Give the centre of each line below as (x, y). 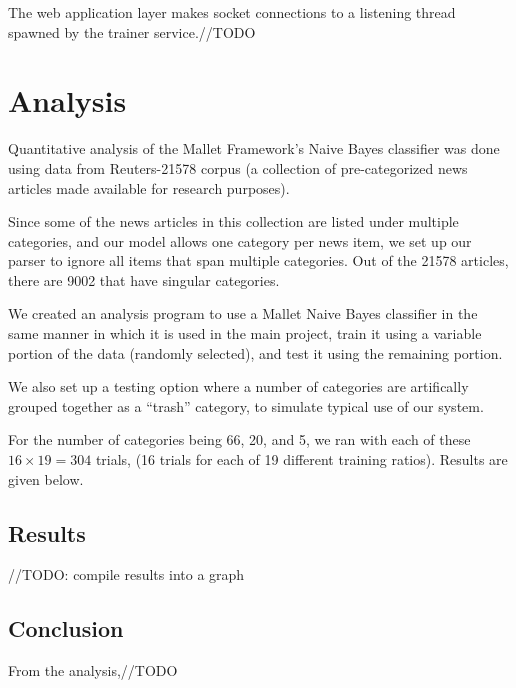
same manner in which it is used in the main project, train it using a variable (245, 333)
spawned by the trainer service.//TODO (132, 31)
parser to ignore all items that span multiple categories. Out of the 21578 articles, (258, 260)
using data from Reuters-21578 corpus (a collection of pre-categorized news (238, 167)
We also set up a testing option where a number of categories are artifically (238, 386)
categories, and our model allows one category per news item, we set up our (240, 240)
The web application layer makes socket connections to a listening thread (232, 12)
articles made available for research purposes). (149, 187)
